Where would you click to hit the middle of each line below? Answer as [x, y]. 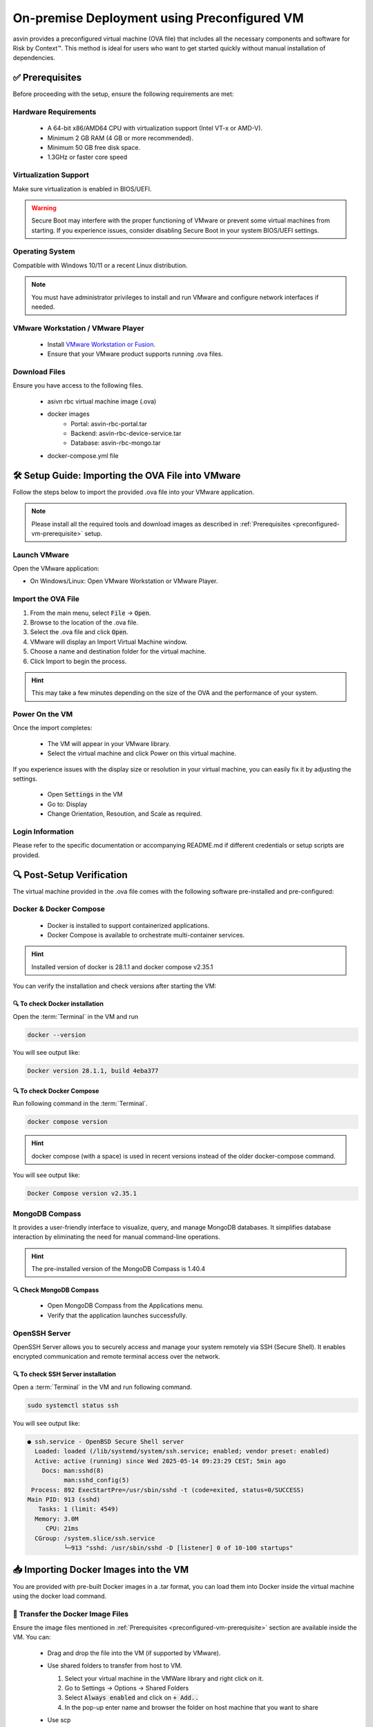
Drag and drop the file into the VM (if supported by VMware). [134, 1653]
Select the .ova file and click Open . [79, 632]
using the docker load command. [60, 1596]
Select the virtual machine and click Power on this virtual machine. [142, 754]
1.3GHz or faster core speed [87, 157]
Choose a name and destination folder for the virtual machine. [118, 651]
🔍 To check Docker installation [58, 1004]
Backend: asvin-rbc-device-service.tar [126, 433]
